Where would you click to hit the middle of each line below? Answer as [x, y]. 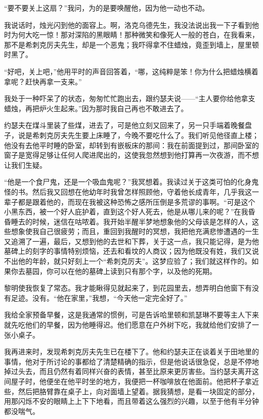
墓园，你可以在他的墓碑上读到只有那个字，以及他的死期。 [121, 271]
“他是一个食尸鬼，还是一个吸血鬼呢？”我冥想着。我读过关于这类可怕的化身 [128, 182]
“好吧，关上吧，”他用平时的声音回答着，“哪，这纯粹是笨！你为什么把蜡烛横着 [131, 71]
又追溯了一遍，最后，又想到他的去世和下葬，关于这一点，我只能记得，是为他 [131, 241]
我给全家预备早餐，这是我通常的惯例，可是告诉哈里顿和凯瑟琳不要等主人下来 [131, 315]
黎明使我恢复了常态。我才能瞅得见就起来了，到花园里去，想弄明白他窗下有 [128, 288]
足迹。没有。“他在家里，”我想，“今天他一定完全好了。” [99, 297]
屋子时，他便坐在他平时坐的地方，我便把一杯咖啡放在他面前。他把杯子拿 [131, 381]
